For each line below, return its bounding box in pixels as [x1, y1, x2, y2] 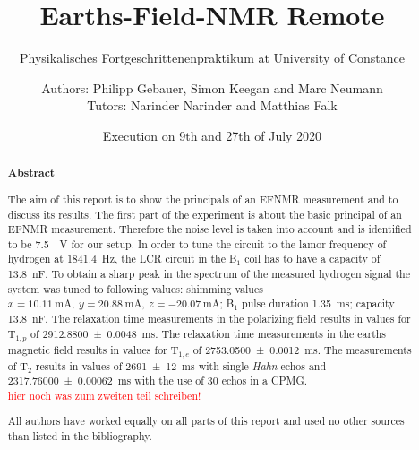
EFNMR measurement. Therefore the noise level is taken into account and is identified [7, 221, 412, 237]
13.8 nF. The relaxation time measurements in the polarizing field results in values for [7, 311, 411, 326]
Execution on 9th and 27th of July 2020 [102, 125, 322, 144]
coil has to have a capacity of [244, 251, 381, 266]
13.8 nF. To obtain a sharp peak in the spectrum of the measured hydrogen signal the [7, 266, 410, 281]
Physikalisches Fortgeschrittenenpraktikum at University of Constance [20, 48, 405, 67]
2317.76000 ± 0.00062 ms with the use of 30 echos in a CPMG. [7, 373, 308, 388]
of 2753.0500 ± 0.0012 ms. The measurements [192, 342, 412, 357]
